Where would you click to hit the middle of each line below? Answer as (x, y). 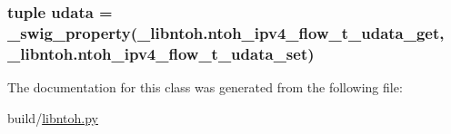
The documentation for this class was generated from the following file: (205, 87)
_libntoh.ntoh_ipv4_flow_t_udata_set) (161, 53)
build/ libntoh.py (53, 117)
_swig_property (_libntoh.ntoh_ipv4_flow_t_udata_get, (226, 32)
